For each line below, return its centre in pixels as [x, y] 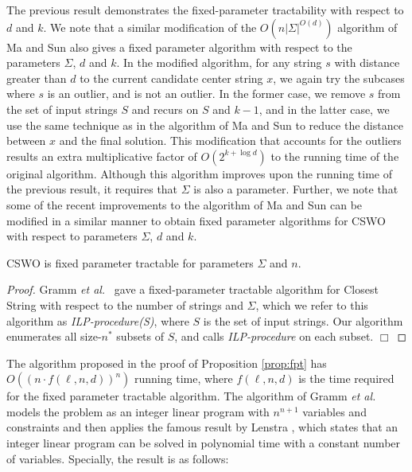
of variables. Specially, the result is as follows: [118, 458]
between [26, 140]
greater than [37, 78]
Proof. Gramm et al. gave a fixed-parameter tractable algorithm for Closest [192, 289]
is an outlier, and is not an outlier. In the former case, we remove [206, 94]
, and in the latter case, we [324, 109]
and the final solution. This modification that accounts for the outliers [230, 140]
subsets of [140, 336]
